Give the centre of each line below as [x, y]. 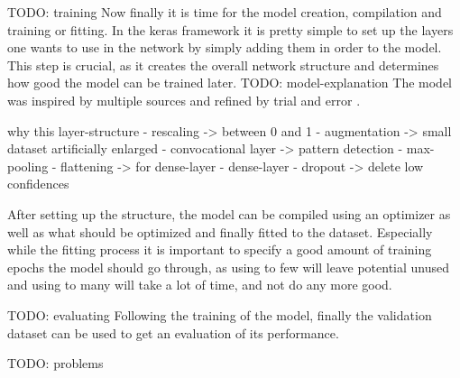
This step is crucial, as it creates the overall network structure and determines [223, 65]
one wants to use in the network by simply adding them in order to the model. [225, 47]
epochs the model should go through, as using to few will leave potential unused [229, 267]
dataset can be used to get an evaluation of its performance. [173, 332]
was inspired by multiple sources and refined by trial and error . [184, 100]
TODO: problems [55, 363]
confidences [38, 184]
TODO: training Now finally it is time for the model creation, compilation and [225, 12]
